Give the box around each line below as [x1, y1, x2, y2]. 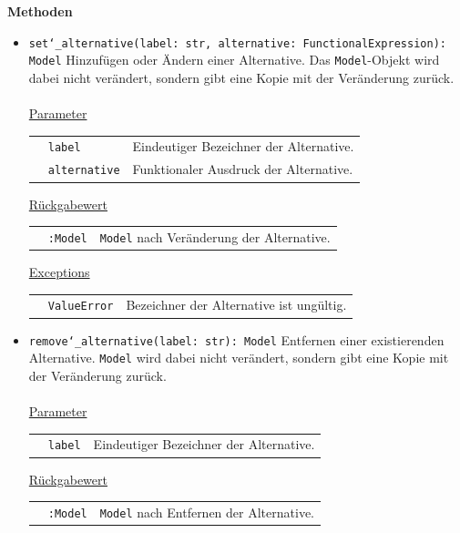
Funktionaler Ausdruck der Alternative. [132, 159, 353, 179]
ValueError [47, 300, 114, 313]
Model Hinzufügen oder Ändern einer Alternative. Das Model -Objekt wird [28, 50, 440, 69]
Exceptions [28, 262, 90, 281]
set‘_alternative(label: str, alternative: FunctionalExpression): [28, 36, 446, 50]
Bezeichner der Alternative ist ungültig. [126, 295, 347, 314]
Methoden [7, 2, 73, 20]
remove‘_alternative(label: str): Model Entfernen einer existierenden [28, 330, 445, 349]
